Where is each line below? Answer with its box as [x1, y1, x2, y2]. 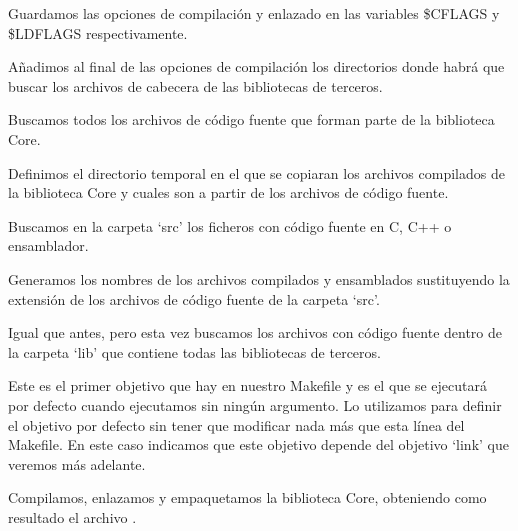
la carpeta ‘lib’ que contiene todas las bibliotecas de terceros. [8, 341, 381, 362]
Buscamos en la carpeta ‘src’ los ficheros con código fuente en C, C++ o [8, 215, 452, 236]
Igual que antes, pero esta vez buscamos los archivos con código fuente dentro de [8, 322, 503, 343]
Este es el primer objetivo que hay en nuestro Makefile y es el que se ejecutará [8, 375, 487, 396]
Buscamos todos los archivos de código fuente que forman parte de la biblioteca [8, 109, 495, 130]
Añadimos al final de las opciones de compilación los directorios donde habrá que [8, 56, 505, 77]
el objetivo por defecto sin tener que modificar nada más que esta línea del [8, 414, 465, 435]
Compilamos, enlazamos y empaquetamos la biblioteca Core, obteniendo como [8, 487, 487, 508]
